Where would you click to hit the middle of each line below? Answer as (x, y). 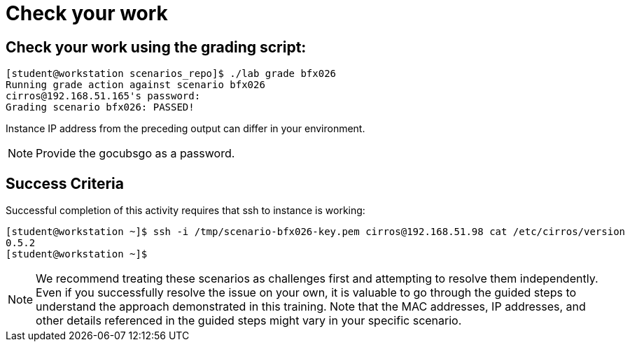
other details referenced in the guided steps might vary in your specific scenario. (249, 321)
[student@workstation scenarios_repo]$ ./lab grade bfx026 (171, 74)
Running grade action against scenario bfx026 (135, 85)
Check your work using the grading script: (156, 47)
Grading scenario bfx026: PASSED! (100, 107)
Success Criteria (65, 183)
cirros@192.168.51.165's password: (103, 96)
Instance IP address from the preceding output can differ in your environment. (185, 129)
